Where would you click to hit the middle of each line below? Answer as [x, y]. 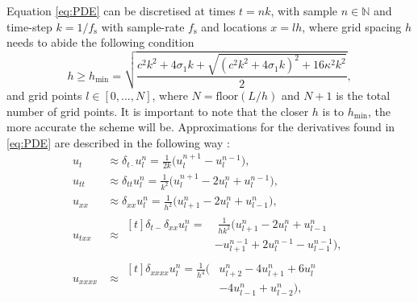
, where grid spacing [352, 26]
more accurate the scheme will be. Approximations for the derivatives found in [201, 127]
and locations [234, 26]
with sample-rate [143, 26]
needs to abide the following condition [100, 42]
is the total [363, 95]
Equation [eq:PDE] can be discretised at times [121, 10]
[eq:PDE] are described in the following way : [118, 142]
